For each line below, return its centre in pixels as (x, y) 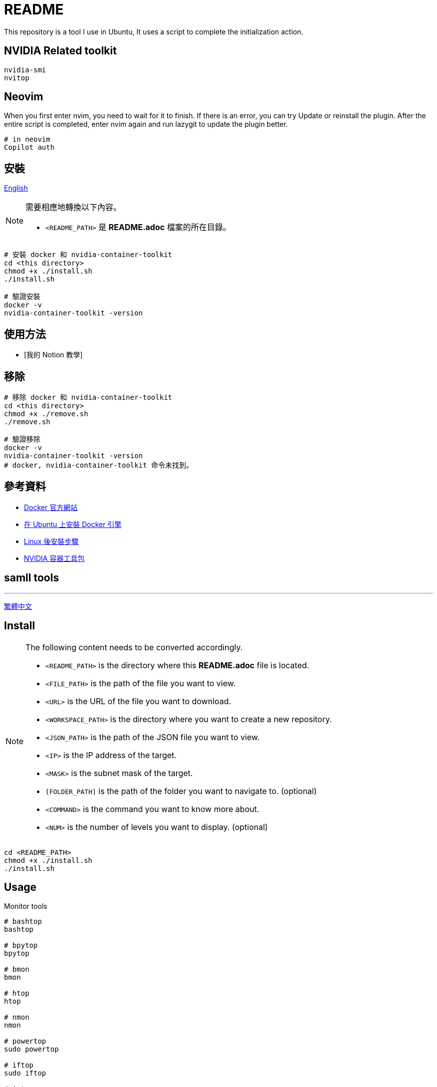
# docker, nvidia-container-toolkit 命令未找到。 (99, 465)
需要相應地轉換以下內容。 (74, 207)
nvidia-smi (25, 70)
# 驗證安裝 (22, 297)
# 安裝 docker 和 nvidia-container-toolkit (88, 255)
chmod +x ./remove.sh (46, 413)
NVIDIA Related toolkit (60, 51)
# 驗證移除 (22, 439)
